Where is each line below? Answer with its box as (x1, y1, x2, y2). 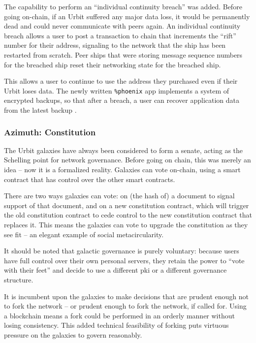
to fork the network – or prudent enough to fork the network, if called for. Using (4, 301, 247, 311)
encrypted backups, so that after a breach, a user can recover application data (4, 95, 240, 105)
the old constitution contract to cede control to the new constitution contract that (4, 210, 252, 220)
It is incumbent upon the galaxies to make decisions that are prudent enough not (4, 291, 249, 301)
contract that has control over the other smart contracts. (4, 174, 175, 184)
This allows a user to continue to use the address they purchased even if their (4, 76, 238, 86)
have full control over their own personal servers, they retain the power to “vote (4, 255, 245, 265)
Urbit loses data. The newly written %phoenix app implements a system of (4, 85, 229, 95)
